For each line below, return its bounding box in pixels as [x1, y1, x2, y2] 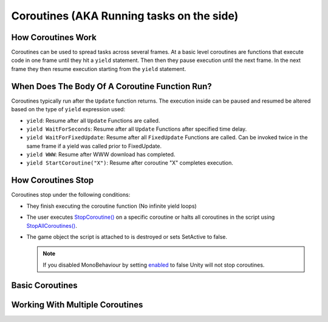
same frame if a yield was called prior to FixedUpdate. [26, 142, 162, 149]
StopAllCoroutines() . [26, 222, 77, 229]
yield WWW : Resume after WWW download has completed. [26, 151, 176, 158]
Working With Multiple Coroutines [11, 300, 143, 310]
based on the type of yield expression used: [11, 106, 126, 113]
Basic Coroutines [11, 280, 78, 290]
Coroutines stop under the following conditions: [11, 191, 131, 199]
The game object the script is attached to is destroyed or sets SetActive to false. [26, 233, 228, 240]
